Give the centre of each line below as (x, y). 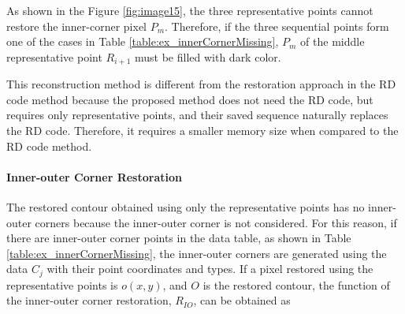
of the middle (333, 41)
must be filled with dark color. (208, 56)
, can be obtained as (242, 300)
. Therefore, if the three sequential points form (277, 26)
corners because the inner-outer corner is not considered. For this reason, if (216, 222)
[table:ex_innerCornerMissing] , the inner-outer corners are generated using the (197, 253)
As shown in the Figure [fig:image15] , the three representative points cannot (190, 10)
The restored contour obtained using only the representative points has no (186, 207)
